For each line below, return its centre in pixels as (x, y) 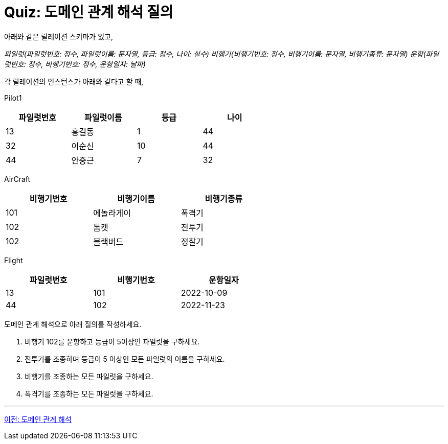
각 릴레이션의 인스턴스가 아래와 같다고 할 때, (74, 81)
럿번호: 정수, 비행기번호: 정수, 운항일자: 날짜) (75, 64)
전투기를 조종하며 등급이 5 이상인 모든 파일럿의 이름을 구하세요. (125, 359)
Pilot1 (13, 98)
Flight (14, 260)
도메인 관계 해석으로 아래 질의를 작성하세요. (73, 324)
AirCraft (17, 179)
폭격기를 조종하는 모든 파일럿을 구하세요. (89, 393)
